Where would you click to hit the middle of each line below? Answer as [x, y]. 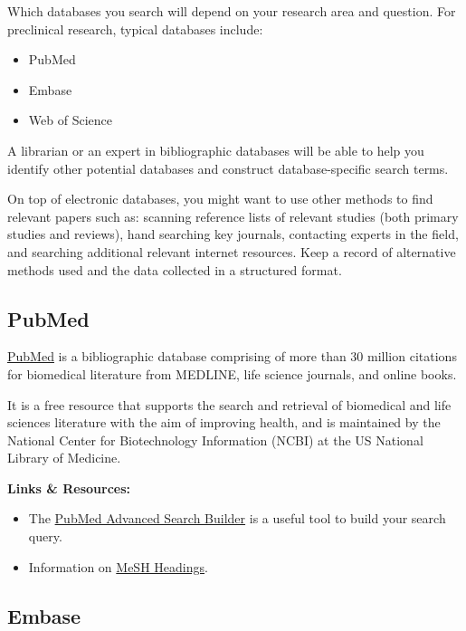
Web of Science [70, 120]
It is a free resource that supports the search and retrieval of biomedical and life [229, 404]
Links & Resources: [69, 488]
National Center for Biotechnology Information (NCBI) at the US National [215, 440]
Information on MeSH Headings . [118, 566]
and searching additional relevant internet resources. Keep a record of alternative [232, 251]
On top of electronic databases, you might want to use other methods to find [220, 199]
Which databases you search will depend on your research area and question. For [232, 11]
